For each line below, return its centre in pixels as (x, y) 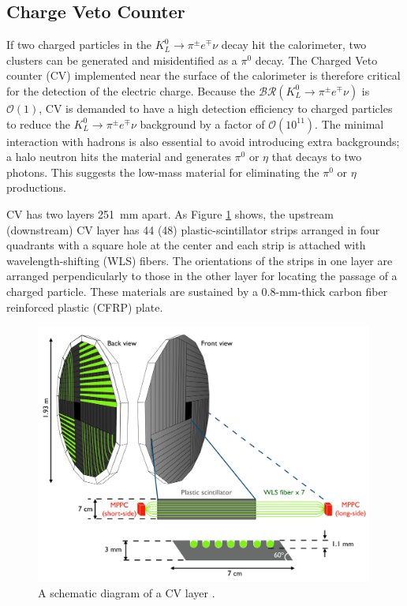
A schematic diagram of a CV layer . (127, 592)
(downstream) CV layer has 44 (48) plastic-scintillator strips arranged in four (193, 229)
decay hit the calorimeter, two (294, 45)
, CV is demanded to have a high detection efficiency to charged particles (216, 108)
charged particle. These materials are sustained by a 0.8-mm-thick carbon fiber (197, 291)
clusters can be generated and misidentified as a (122, 60)
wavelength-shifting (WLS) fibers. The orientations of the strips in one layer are (200, 260)
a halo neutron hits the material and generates (119, 157)
